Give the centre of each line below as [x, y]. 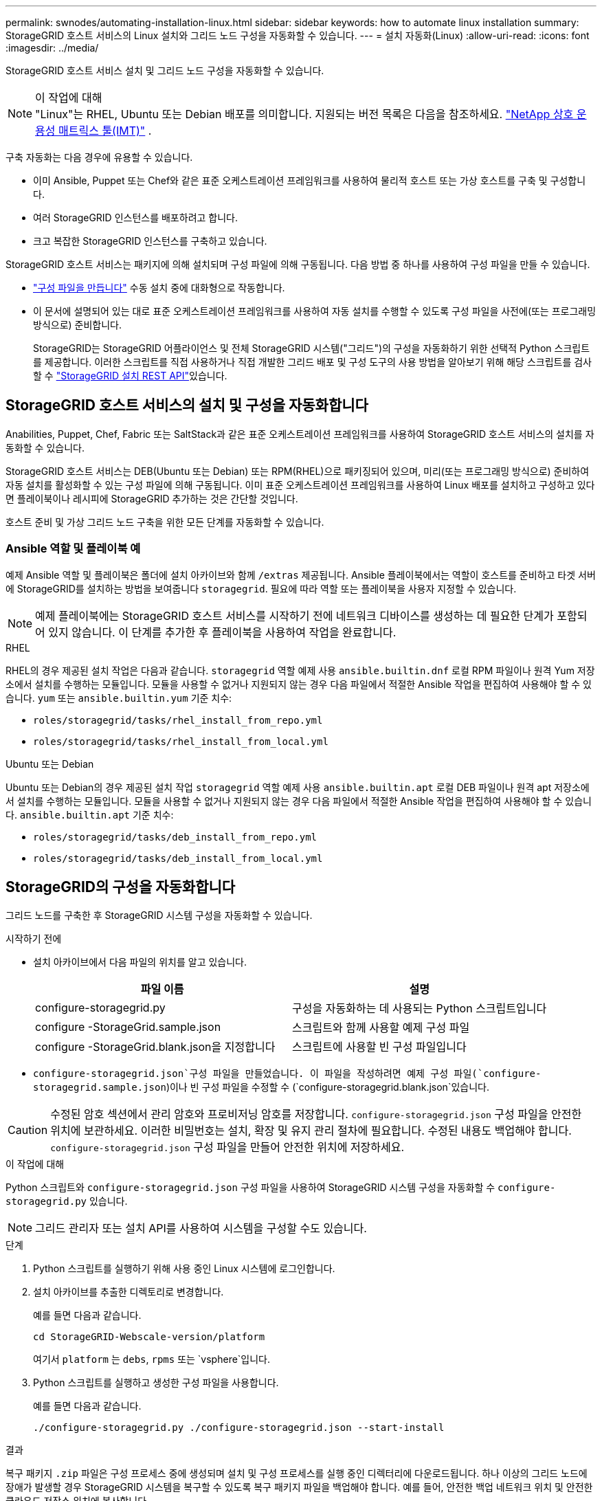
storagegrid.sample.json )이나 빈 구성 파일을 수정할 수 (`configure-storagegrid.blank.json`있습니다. [261, 1087]
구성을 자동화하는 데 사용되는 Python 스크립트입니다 [420, 1009]
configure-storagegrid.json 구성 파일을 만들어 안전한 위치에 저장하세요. [227, 1147]
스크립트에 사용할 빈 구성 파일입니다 [379, 1047]
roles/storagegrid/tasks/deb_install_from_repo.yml [175, 837]
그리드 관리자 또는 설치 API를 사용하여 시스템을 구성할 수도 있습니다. [201, 1228]
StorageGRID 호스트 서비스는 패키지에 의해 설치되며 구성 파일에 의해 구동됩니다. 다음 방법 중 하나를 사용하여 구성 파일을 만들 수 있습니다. [298, 264]
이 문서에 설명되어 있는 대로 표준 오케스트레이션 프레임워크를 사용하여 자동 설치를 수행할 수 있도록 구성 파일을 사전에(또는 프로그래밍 [315, 311]
